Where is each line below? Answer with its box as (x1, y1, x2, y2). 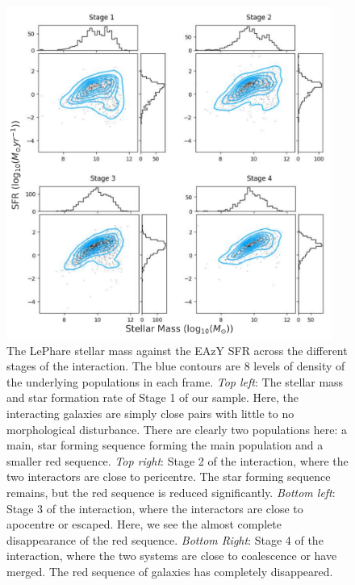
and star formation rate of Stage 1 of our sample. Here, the (6, 389, 299, 406)
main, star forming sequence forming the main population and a (6, 437, 324, 453)
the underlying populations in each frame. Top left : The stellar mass (6, 373, 344, 390)
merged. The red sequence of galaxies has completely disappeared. (6, 562, 333, 579)
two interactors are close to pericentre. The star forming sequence (6, 468, 331, 485)
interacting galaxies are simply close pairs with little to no (6, 405, 294, 422)
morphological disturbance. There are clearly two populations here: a (6, 420, 347, 437)
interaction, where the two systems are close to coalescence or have (6, 547, 337, 564)
